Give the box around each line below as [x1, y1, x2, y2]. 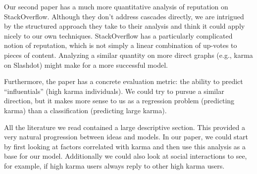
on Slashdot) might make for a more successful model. [4, 59, 168, 70]
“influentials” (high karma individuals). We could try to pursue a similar [4, 86, 224, 96]
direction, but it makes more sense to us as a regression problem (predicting [4, 95, 235, 106]
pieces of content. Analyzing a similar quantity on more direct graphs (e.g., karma [4, 49, 253, 60]
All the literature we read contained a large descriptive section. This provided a [4, 122, 245, 132]
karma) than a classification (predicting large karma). [4, 105, 167, 115]
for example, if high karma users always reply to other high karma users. [4, 160, 225, 171]
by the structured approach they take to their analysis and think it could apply [4, 21, 245, 31]
